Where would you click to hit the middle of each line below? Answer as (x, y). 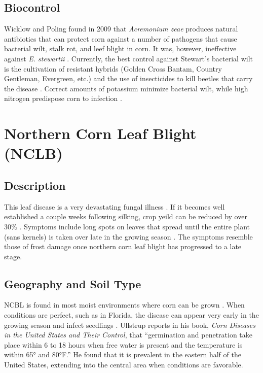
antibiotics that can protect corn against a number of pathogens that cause (121, 38)
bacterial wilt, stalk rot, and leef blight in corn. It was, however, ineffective (120, 48)
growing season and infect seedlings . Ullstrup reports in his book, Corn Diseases (130, 325)
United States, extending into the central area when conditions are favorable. (124, 365)
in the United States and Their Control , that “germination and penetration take (128, 335)
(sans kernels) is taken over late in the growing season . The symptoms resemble (128, 236)
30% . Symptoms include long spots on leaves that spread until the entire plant (127, 226)
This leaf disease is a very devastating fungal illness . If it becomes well (115, 206)
